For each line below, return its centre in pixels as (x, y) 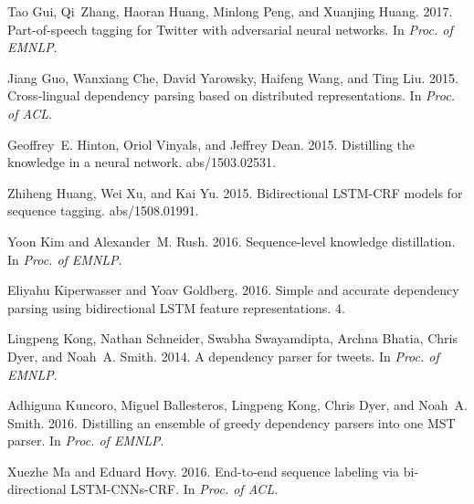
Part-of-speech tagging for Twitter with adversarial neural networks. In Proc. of (230, 29)
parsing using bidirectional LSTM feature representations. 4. (176, 307)
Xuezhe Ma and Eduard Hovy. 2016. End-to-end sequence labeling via (204, 471)
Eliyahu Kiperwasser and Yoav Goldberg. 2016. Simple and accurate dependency (233, 290)
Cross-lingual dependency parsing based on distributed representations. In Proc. (231, 95)
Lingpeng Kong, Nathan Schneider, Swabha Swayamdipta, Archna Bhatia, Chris (232, 338)
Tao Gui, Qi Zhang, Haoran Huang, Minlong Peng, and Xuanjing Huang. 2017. (230, 11)
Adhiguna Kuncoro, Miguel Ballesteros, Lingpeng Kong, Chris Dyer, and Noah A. (237, 405)
